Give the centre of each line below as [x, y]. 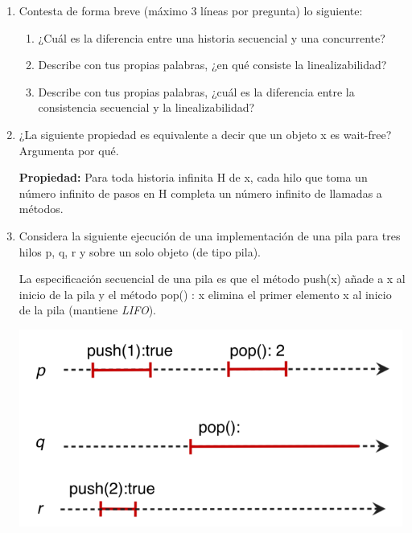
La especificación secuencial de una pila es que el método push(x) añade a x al [212, 279]
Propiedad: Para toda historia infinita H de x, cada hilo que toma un [193, 177]
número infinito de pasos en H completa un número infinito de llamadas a [200, 193]
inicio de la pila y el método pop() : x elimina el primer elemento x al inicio [205, 294]
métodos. [41, 209]
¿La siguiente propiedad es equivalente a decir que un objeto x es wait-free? [205, 134]
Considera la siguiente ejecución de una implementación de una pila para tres [210, 235]
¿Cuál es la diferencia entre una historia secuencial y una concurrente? [212, 37]
